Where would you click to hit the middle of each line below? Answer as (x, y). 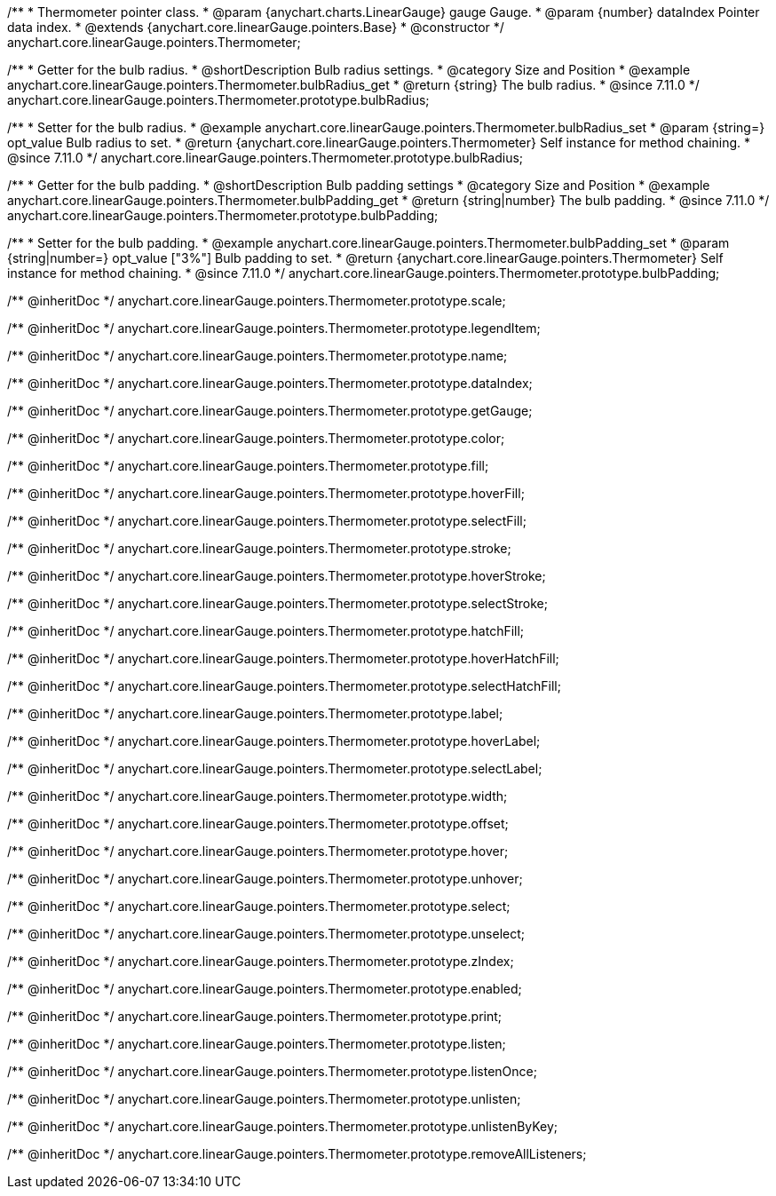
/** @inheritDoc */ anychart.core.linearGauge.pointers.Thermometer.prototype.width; (257, 796)
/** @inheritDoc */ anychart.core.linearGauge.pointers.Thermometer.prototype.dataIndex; (270, 383)
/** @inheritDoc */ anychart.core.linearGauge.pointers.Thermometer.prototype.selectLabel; (275, 768)
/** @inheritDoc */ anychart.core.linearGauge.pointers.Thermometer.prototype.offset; (258, 824)
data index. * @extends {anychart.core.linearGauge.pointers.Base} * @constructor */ (256, 27)
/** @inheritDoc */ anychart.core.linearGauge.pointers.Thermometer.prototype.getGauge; (270, 411)
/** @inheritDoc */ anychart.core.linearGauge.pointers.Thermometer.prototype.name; (257, 356)
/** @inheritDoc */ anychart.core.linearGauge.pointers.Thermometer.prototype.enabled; (265, 989)
